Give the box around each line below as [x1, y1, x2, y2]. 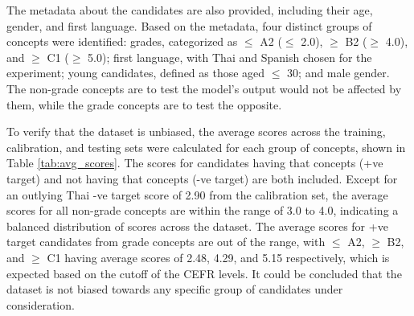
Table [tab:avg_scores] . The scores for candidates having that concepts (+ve [6, 154, 383, 171]
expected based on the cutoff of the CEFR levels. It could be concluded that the [6, 265, 402, 281]
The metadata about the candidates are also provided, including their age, [6, 2, 373, 18]
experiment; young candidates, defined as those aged [6, 64, 265, 81]
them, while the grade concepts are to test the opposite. [6, 96, 282, 113]
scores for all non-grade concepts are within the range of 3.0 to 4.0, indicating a [6, 202, 399, 219]
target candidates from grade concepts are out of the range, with [6, 233, 326, 250]
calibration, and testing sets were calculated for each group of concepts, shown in [6, 138, 406, 155]
